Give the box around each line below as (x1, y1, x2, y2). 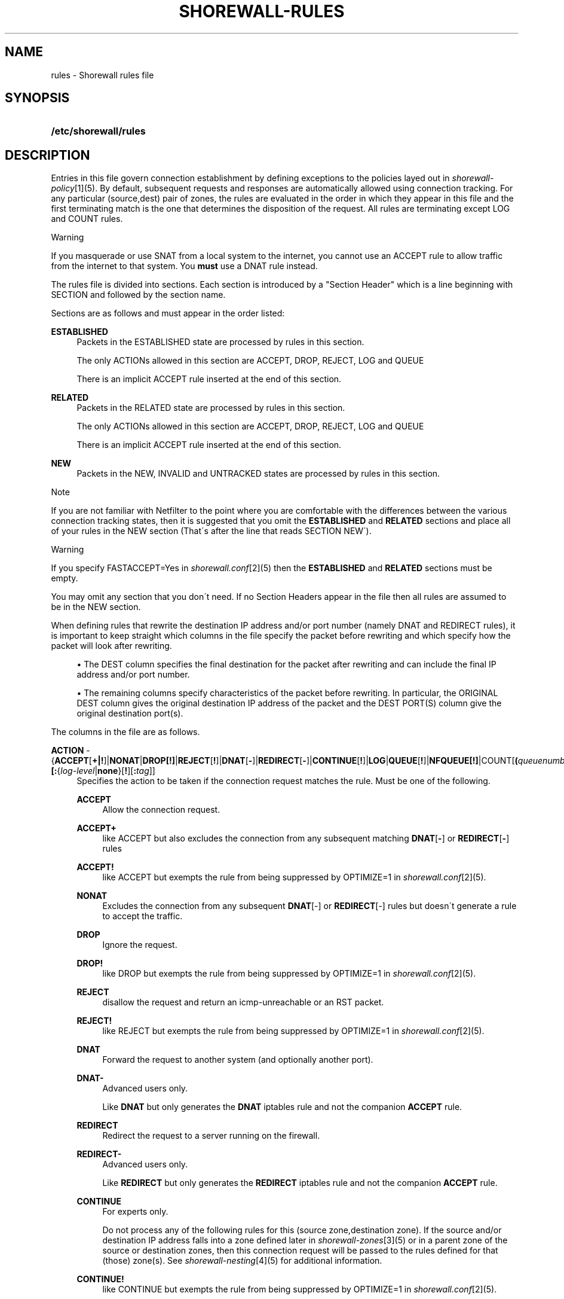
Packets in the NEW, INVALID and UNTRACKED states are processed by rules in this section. (76, 468, 440, 479)
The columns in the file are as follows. (51, 727, 200, 737)
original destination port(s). (76, 708, 183, 719)
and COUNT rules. (51, 214, 123, 224)
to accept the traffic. (102, 911, 183, 922)
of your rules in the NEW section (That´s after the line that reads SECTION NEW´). (51, 526, 372, 536)
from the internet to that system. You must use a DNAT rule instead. (51, 261, 318, 272)
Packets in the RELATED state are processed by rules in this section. (76, 402, 345, 413)
